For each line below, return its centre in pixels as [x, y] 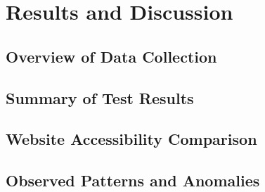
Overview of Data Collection [111, 56]
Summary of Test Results [100, 97]
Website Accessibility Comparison [131, 139]
